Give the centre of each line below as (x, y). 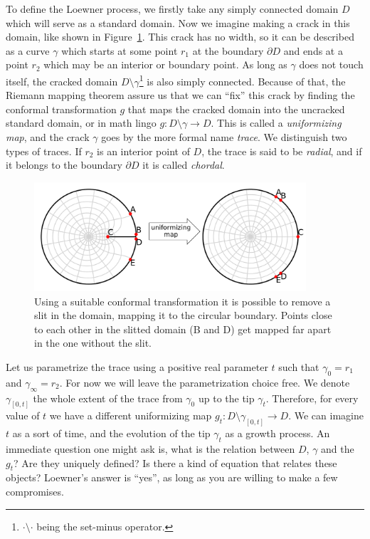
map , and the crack (48, 137)
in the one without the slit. (93, 343)
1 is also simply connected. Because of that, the (242, 80)
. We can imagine (326, 415)
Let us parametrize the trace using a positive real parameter (137, 366)
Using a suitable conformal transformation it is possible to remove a (183, 301)
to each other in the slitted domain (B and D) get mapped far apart (183, 329)
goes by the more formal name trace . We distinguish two (224, 137)
